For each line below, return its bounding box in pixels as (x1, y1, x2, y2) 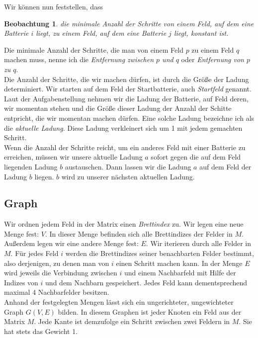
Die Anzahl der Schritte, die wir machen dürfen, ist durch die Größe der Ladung (4, 74, 249, 84)
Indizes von (4, 277, 38, 287)
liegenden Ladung (4, 161, 58, 171)
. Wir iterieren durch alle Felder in (146, 238, 252, 249)
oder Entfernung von (181, 54, 244, 65)
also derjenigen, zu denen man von (4, 257, 109, 268)
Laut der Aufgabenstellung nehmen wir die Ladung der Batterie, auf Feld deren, (4, 93, 249, 103)
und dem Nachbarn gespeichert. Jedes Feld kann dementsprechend (45, 277, 248, 287)
